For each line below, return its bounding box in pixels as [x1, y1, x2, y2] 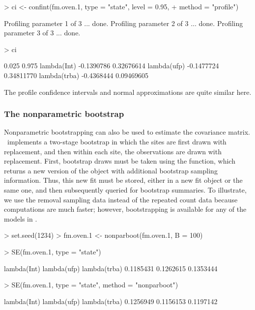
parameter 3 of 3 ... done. [4, 28, 81, 38]
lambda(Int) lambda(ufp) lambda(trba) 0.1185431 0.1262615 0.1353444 [4, 263, 218, 273]
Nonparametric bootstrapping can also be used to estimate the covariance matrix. [4, 127, 250, 137]
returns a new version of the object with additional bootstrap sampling [4, 165, 218, 175]
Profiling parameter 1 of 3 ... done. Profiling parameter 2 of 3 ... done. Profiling [4, 18, 243, 28]
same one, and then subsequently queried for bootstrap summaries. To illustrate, [4, 184, 247, 195]
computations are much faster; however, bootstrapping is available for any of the [4, 204, 247, 214]
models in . [4, 213, 37, 224]
